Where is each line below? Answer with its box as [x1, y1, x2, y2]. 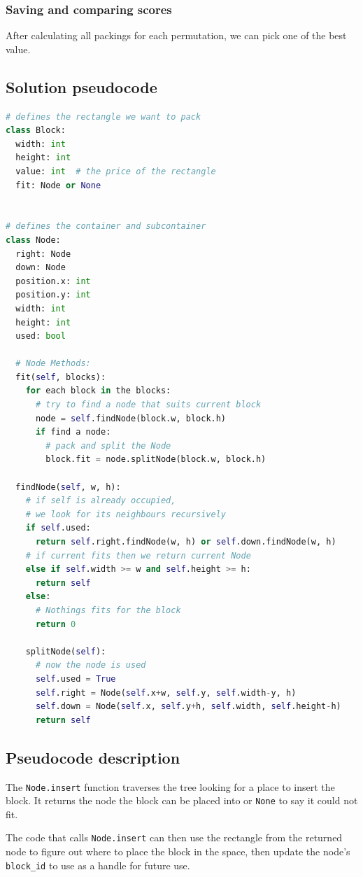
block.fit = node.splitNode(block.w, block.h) [45, 454, 266, 465]
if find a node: [35, 427, 111, 437]
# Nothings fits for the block [35, 605, 181, 615]
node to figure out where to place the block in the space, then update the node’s [6, 844, 350, 859]
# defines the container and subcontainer [6, 221, 206, 232]
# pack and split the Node [45, 440, 171, 451]
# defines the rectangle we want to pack [6, 111, 201, 122]
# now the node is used [35, 660, 146, 671]
